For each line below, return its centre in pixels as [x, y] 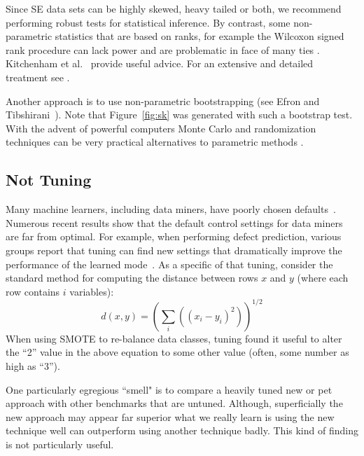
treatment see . [38, 77]
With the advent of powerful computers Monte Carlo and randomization [161, 128]
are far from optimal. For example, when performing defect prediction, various [174, 236]
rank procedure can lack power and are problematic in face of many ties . [163, 49]
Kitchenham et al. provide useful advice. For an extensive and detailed [160, 63]
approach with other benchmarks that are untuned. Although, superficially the [174, 403]
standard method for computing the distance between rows [132, 278]
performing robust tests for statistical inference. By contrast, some [148, 22]
